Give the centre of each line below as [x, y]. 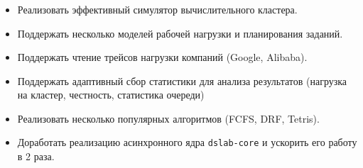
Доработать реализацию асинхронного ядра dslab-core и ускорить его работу [187, 142]
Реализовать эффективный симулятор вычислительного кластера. [157, 9]
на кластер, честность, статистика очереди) [111, 95]
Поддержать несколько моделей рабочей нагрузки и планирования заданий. [180, 33]
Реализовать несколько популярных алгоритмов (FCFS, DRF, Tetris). [168, 118]
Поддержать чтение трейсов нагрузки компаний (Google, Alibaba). [162, 57]
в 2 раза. [36, 156]
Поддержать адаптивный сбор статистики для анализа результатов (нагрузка [182, 80]
